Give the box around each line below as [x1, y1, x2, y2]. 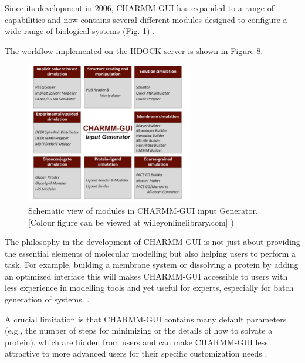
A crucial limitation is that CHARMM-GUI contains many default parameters [5, 312, 287, 325]
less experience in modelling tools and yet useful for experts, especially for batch [5, 281, 294, 294]
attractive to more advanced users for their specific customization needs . [5, 347, 267, 359]
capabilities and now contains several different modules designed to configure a [5, 13, 287, 25]
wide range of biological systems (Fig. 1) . [5, 25, 155, 37]
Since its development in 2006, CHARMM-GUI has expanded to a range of [5, 2, 274, 14]
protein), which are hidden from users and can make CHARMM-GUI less [5, 335, 268, 348]
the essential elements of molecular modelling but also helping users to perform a [5, 247, 296, 259]
